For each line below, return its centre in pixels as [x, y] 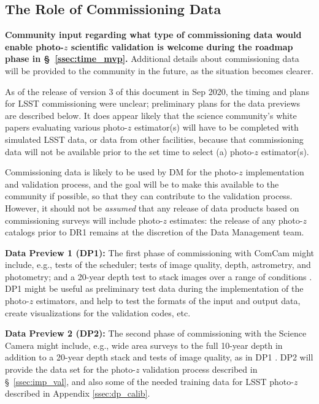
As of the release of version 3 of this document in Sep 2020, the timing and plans [157, 91]
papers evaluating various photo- [66, 127]
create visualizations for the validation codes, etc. [98, 312]
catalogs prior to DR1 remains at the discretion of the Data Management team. [155, 232]
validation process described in [200, 369]
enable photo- [34, 46]
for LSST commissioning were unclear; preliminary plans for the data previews [153, 103]
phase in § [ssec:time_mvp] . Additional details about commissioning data [152, 59]
